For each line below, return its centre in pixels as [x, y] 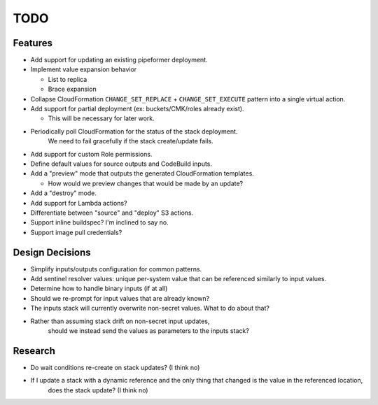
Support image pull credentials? [76, 232]
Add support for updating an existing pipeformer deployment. [119, 60]
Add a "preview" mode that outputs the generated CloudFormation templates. [142, 173]
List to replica [68, 79]
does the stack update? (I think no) [98, 390]
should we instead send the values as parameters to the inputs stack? [149, 331]
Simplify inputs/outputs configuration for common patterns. [116, 269]
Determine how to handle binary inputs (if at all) [99, 289]
